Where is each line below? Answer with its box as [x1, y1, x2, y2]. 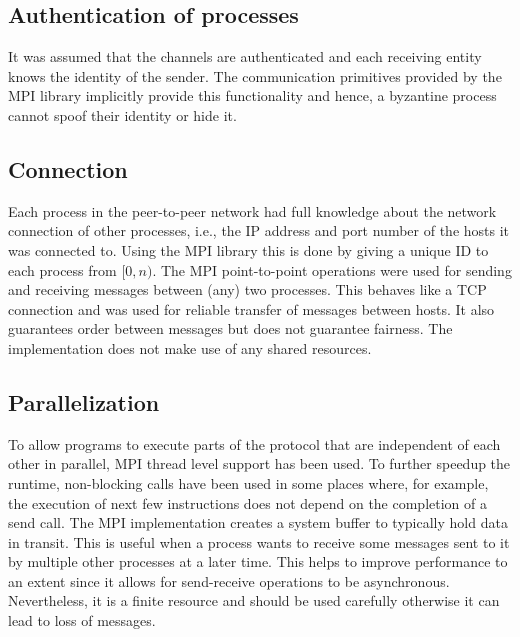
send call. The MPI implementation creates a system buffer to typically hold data [8, 512, 508, 533]
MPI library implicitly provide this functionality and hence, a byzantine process [8, 85, 497, 106]
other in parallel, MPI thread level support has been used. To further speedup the [8, 453, 511, 474]
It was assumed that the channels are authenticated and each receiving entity [8, 46, 482, 67]
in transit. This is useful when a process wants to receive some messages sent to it [8, 531, 510, 552]
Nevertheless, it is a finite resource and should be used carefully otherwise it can [8, 590, 500, 611]
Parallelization [8, 386, 160, 417]
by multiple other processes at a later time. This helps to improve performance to [8, 551, 508, 572]
